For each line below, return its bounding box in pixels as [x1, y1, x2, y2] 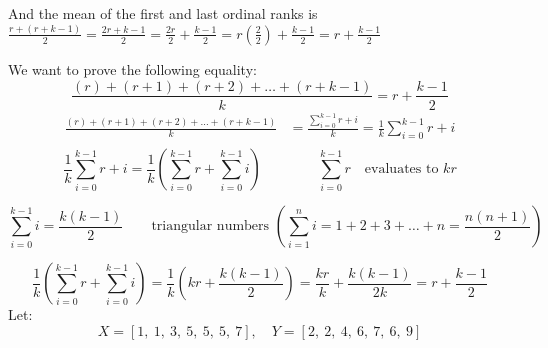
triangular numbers [151, 219, 270, 234]
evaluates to [364, 162, 439, 177]
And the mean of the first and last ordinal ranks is [8, 3, 318, 23]
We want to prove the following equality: [8, 58, 257, 79]
